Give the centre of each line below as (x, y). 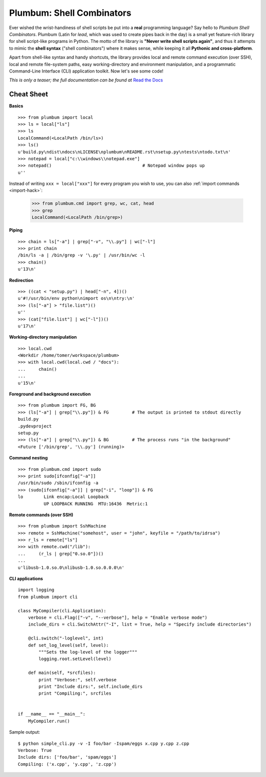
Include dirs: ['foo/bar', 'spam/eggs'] (67, 757)
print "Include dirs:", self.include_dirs (91, 686)
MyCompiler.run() (49, 721)
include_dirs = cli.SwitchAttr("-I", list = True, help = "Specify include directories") (140, 624)
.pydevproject (35, 426)
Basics (16, 106)
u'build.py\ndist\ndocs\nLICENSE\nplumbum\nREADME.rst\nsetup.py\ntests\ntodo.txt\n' (124, 152)
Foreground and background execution (50, 394)
